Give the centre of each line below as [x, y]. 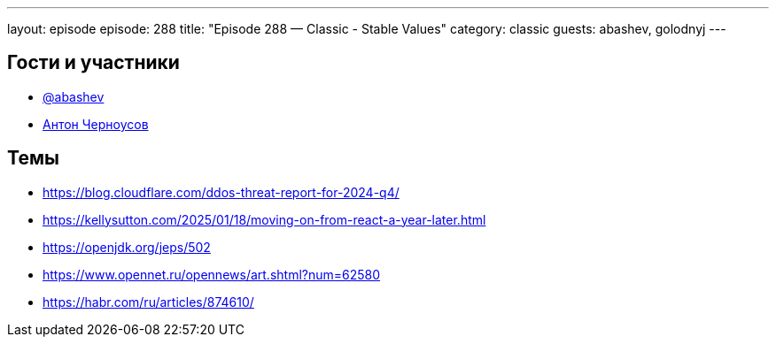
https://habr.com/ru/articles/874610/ [148, 302]
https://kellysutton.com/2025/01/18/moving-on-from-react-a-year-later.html [264, 219]
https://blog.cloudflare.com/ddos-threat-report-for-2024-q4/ [221, 192]
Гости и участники [93, 63]
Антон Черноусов [96, 124]
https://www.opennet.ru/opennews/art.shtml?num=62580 [212, 274]
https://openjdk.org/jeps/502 [127, 247]
